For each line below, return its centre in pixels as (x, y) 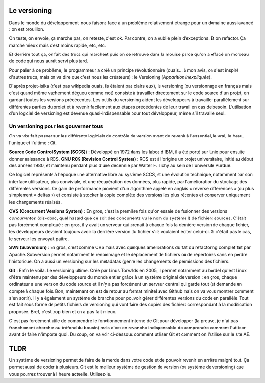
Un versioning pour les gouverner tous (56, 126)
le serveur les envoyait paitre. (39, 239)
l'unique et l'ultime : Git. (33, 143)
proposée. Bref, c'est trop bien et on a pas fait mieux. (63, 311)
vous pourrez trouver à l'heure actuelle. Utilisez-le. (60, 374)
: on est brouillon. (26, 29)
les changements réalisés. (36, 202)
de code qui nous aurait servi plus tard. (49, 61)
